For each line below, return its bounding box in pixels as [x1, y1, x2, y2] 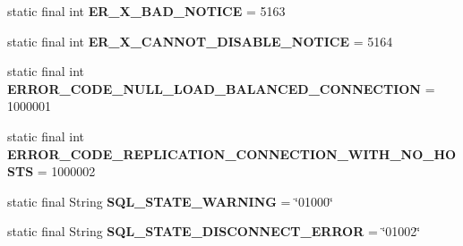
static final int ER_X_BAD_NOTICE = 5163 [7, 2, 286, 20]
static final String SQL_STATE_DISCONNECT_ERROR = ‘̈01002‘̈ [7, 222, 421, 241]
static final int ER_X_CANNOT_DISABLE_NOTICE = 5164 [7, 31, 393, 50]
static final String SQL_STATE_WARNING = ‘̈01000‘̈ [7, 191, 333, 210]
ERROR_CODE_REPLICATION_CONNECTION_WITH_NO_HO [7, 144, 457, 163]
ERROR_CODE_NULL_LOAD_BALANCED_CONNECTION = [7, 79, 435, 98]
